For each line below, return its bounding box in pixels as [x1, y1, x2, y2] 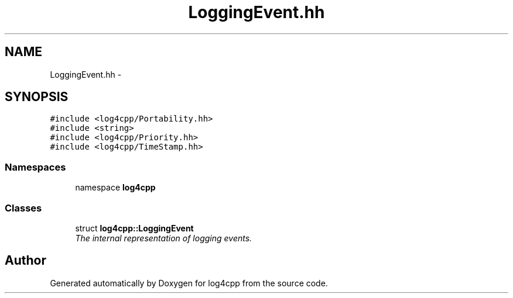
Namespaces [5, 161, 66, 173]
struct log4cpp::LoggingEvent [75, 223, 194, 233]
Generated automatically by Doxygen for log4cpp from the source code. [50, 278, 328, 288]
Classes [5, 202, 42, 214]
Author [5, 253, 46, 268]
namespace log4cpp [75, 182, 156, 193]
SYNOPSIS [5, 89, 69, 105]
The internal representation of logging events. [75, 233, 252, 243]
